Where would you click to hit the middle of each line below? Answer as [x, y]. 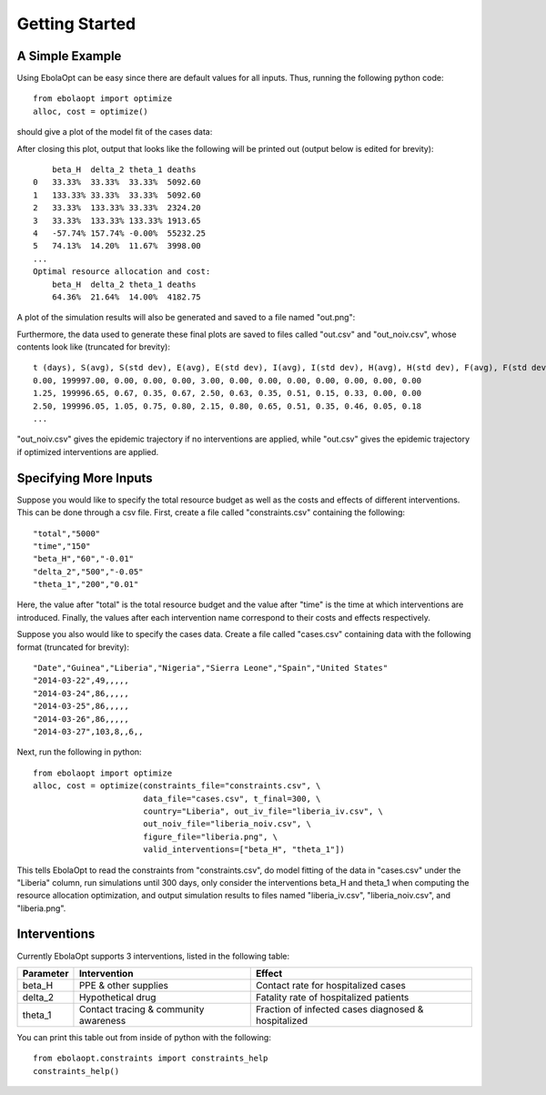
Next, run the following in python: [79, 752]
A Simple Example [69, 56]
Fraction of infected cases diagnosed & [339, 1009]
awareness [102, 1020]
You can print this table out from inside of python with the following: [144, 1037]
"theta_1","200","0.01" [86, 584]
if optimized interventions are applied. [88, 451]
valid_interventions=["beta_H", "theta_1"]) [243, 850]
